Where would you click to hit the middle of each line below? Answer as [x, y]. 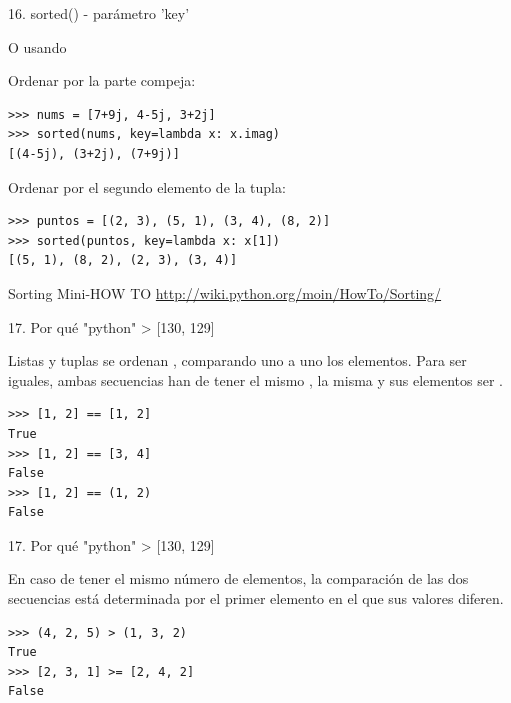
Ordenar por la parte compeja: [102, 80]
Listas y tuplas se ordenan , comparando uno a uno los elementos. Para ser [237, 360]
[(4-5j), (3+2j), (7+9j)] [94, 153]
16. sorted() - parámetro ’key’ [99, 13]
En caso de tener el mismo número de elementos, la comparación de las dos [238, 578]
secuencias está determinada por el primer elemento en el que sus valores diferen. [256, 598]
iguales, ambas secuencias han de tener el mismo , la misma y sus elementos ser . [255, 379]
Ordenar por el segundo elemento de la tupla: [147, 186]
